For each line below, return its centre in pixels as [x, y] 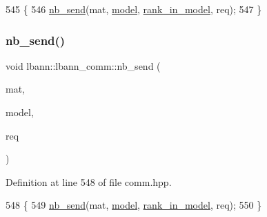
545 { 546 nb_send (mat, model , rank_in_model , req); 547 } [134, 9]
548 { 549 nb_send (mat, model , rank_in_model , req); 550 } [134, 205]
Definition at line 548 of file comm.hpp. [89, 181]
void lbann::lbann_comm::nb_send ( [83, 65]
